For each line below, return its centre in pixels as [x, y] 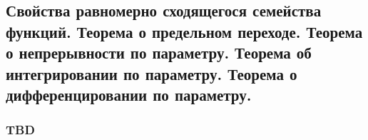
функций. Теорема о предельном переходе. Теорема [184, 31]
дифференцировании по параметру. [129, 94]
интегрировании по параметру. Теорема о [152, 73]
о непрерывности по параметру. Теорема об [159, 52]
